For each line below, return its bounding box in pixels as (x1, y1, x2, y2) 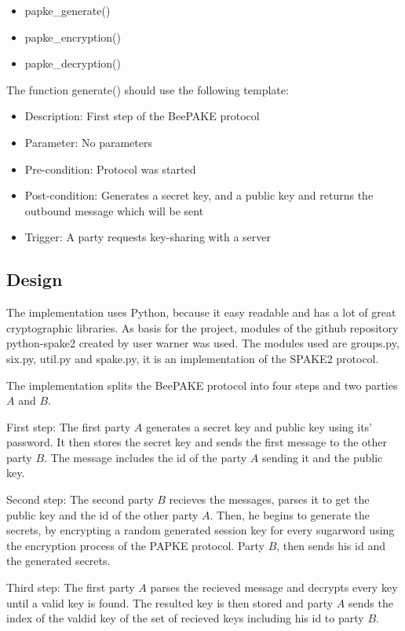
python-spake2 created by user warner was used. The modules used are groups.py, (6, 335, 400, 351)
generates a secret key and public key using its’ (145, 418, 373, 435)
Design (6, 267, 63, 292)
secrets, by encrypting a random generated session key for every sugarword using (6, 522, 395, 538)
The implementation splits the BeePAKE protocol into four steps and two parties (6, 376, 398, 393)
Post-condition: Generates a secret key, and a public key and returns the (24, 187, 374, 204)
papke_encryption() (24, 28, 121, 45)
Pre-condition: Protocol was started (24, 160, 196, 177)
